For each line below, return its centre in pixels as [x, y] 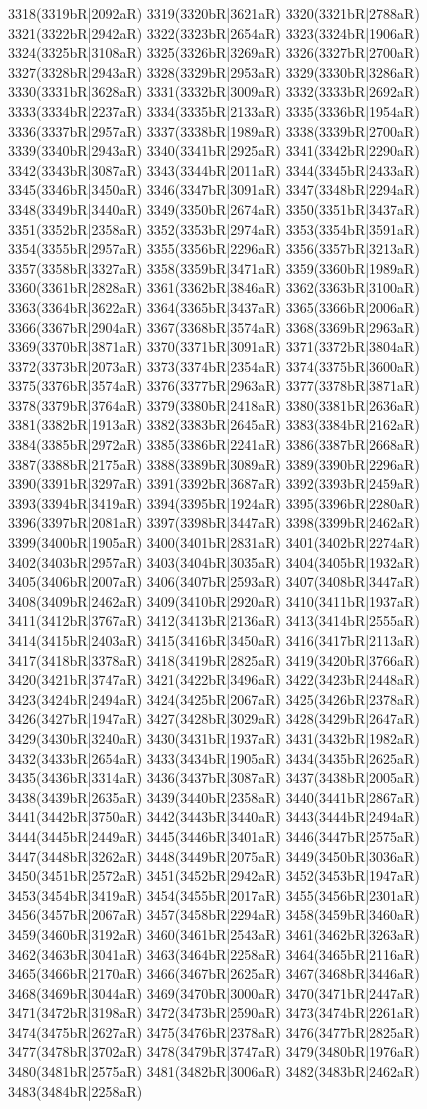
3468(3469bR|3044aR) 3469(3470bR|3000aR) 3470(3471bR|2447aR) [214, 992]
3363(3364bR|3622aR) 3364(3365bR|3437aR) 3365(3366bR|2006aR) [214, 306]
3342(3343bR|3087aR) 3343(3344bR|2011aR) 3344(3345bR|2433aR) [214, 169]
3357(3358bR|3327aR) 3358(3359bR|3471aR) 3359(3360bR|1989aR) [214, 267]
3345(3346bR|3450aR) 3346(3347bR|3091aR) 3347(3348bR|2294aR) [214, 189]
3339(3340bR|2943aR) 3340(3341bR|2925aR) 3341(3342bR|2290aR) [214, 150]
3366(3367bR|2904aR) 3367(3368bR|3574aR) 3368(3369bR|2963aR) [214, 326]
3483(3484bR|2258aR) [75, 1090]
